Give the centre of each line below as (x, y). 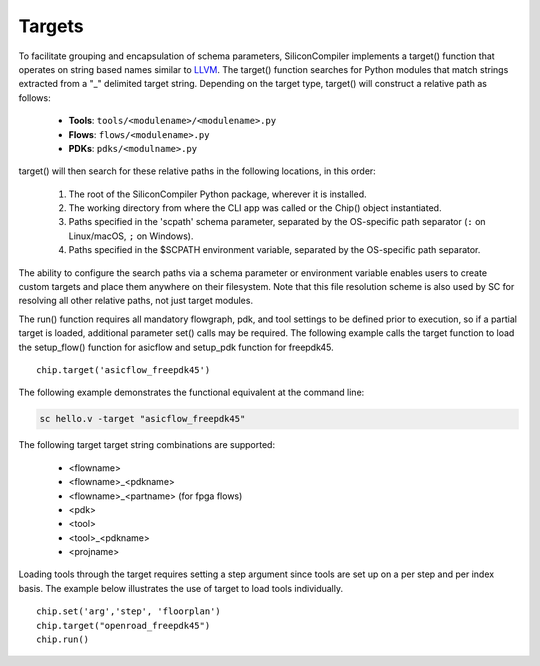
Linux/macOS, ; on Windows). (131, 236)
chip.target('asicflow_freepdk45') (123, 369)
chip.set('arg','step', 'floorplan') (129, 611)
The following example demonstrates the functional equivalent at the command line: (191, 392)
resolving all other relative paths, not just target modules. (136, 301)
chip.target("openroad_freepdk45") (123, 625)
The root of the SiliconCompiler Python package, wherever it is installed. (217, 194)
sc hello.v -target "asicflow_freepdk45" (142, 419)
